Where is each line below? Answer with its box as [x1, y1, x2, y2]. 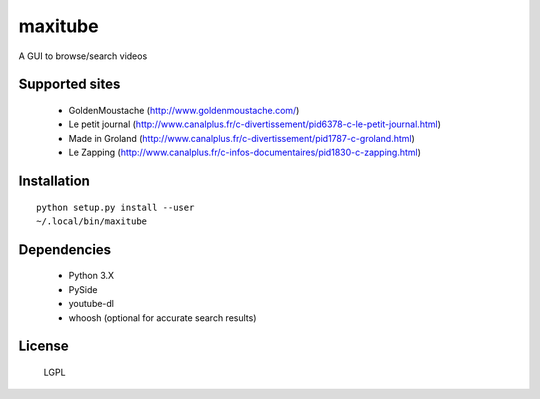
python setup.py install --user [36, 201, 195, 213]
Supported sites [18, 76, 121, 93]
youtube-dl [68, 298, 115, 310]
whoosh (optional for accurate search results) [68, 311, 257, 324]
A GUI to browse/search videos [18, 50, 148, 62]
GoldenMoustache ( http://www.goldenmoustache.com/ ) [68, 104, 300, 116]
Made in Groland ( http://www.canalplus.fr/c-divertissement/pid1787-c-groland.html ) [68, 132, 415, 144]
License [18, 338, 69, 355]
